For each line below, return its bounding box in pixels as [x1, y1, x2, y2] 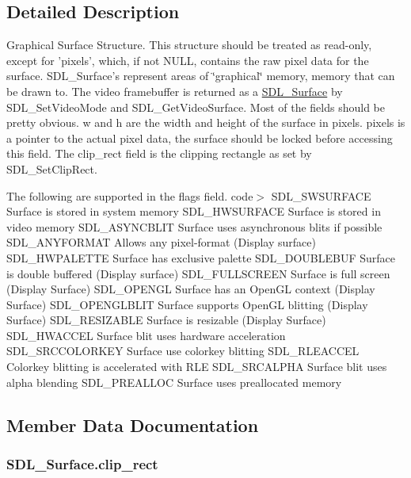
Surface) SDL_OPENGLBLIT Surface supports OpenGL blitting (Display [6, 296, 368, 312]
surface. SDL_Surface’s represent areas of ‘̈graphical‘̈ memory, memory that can [6, 67, 395, 84]
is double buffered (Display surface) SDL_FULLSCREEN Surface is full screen [6, 265, 390, 281]
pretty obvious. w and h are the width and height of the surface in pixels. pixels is [6, 114, 405, 131]
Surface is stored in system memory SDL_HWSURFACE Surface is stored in [6, 203, 381, 220]
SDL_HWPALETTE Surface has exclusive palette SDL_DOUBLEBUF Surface [6, 249, 396, 266]
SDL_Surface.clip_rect [6, 453, 158, 473]
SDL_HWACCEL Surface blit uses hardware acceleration [6, 327, 286, 343]
